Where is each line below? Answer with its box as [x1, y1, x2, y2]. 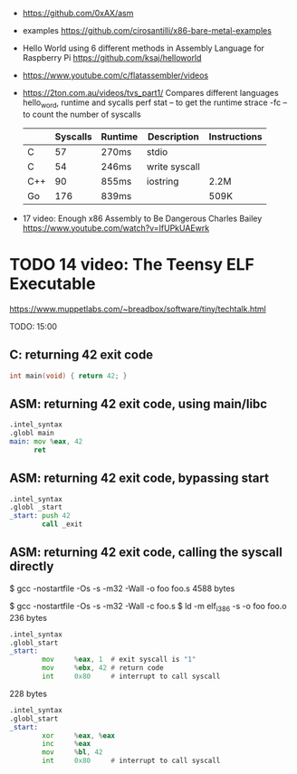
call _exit [42, 520, 83, 529]
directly [9, 559, 54, 574]
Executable [9, 273, 96, 293]
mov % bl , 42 [42, 748, 103, 757]
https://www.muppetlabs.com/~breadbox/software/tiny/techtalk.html [9, 303, 267, 314]
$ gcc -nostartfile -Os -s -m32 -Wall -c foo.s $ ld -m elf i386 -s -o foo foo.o [9, 600, 287, 614]
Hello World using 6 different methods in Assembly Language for [22, 43, 265, 53]
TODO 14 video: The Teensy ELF [9, 253, 255, 274]
